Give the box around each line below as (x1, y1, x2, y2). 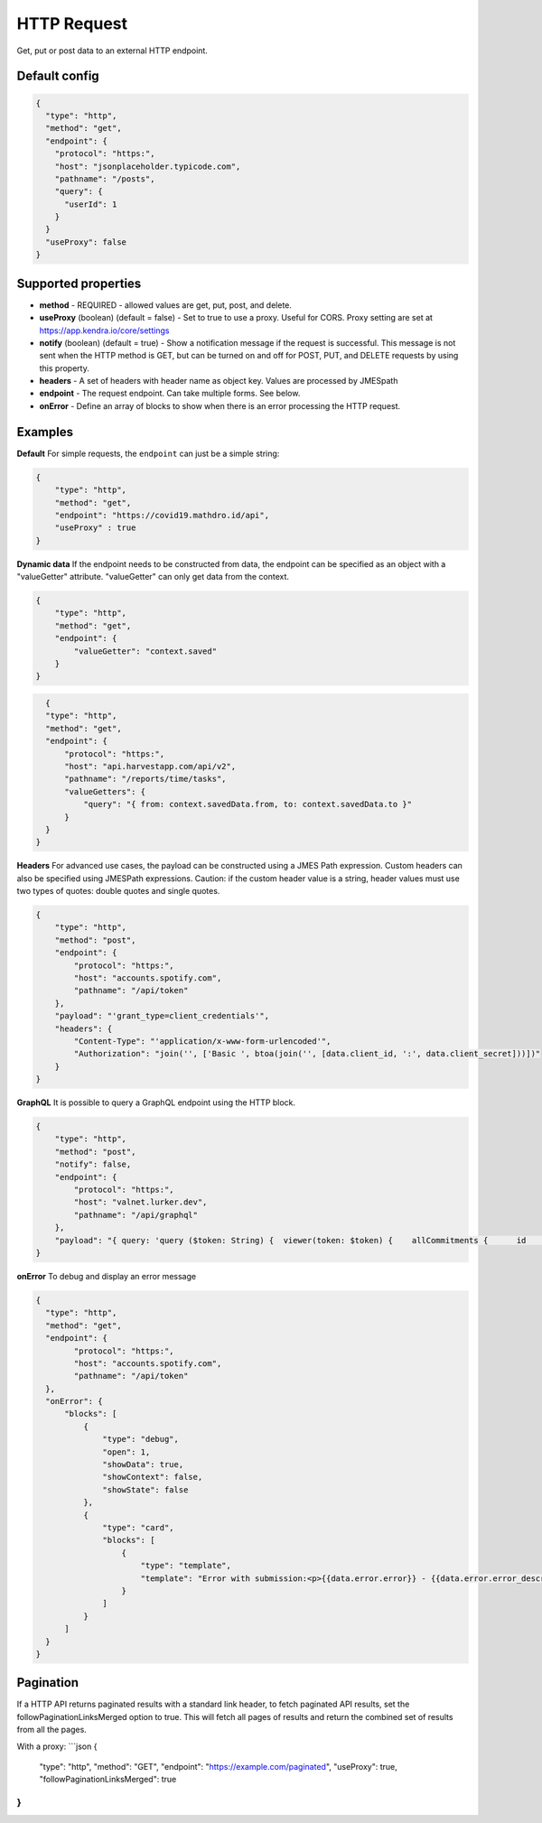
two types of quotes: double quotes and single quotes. (16, 886, 220, 897)
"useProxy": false (45, 237, 126, 247)
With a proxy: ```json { (16, 1741, 98, 1752)
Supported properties (16, 275, 142, 291)
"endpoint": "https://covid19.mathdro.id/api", (54, 510, 270, 520)
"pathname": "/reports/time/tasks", (64, 774, 227, 785)
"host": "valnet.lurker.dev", (73, 1197, 208, 1207)
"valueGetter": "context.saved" (73, 646, 217, 656)
